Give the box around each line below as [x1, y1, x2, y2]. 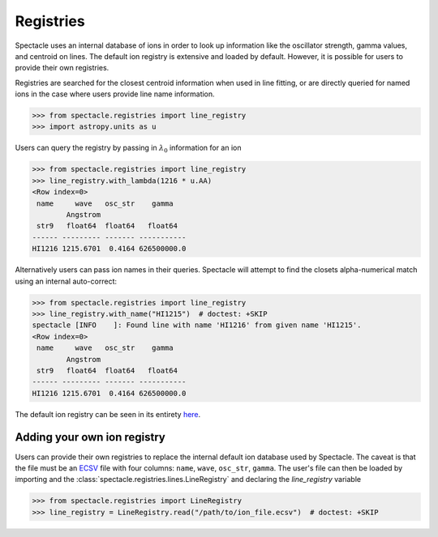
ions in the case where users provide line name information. [15, 89, 215, 99]
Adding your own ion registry [15, 430, 166, 445]
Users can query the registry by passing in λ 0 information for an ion [15, 143, 242, 155]
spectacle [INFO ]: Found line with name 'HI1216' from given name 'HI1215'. [32, 321, 362, 330]
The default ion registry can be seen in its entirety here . [15, 409, 201, 419]
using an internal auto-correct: [15, 276, 118, 286]
